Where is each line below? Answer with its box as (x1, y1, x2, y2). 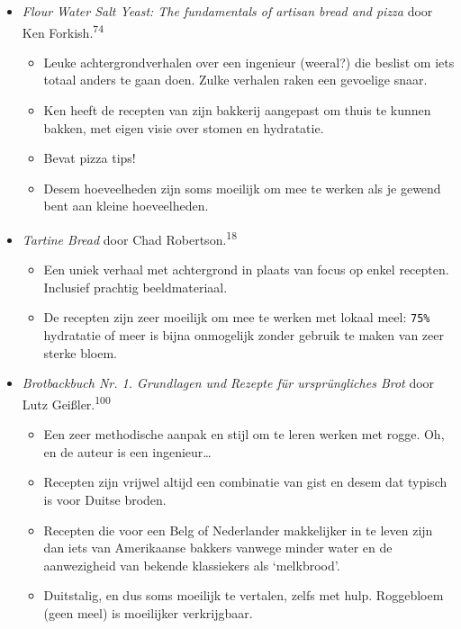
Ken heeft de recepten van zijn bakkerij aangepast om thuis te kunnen (43, 101, 431, 120)
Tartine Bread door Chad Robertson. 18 (22, 228, 237, 248)
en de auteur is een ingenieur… (43, 442, 212, 461)
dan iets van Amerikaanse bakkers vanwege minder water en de (43, 538, 393, 557)
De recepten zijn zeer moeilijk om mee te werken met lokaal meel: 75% (43, 308, 430, 327)
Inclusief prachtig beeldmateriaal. (43, 277, 228, 296)
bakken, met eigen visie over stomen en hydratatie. (43, 118, 324, 137)
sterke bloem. (43, 343, 117, 362)
